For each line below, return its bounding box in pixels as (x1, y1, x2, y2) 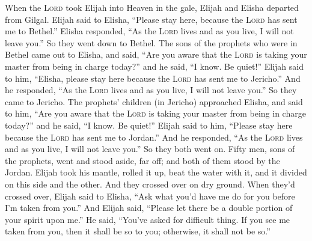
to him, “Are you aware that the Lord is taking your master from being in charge (5, 107, 306, 120)
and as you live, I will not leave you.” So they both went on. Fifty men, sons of (5, 142, 295, 155)
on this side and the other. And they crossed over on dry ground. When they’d (5, 177, 295, 190)
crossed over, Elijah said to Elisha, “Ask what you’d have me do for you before (5, 189, 295, 202)
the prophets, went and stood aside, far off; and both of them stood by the (5, 154, 280, 166)
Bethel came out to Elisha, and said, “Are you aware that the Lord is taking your (5, 48, 307, 61)
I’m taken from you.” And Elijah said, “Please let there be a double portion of (5, 201, 293, 214)
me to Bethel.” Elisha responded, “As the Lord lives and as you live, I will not (5, 25, 294, 37)
